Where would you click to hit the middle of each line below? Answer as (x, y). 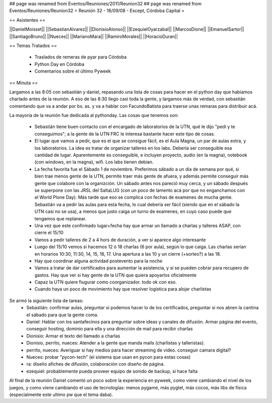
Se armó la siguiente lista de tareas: (46, 301)
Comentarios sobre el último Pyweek (73, 71)
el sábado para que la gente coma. (62, 315)
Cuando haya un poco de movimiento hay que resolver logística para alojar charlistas (123, 289)
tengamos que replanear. (60, 218)
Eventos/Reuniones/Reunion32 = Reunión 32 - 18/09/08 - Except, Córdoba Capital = (97, 11)
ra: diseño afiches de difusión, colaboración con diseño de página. (95, 364)
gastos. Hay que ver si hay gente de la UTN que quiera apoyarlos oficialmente (115, 275)
